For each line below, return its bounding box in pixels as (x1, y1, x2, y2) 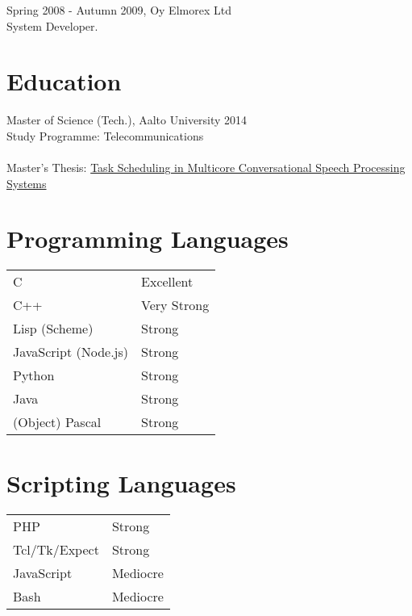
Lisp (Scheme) (13, 319, 94, 338)
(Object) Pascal (13, 413, 102, 432)
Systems (6, 174, 47, 191)
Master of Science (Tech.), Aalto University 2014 (6, 111, 248, 128)
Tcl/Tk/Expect (13, 539, 99, 559)
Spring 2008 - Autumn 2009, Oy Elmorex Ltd (6, 2, 231, 18)
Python (13, 366, 55, 385)
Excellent (141, 272, 194, 291)
